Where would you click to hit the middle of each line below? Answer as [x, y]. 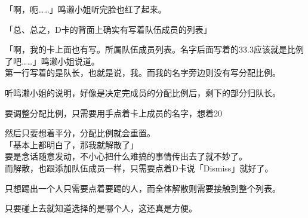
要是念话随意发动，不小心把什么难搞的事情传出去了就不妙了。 [126, 156]
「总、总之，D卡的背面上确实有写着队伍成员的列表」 [108, 29]
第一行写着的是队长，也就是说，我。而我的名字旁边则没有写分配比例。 [143, 73]
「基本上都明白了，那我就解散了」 [72, 144]
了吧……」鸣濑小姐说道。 [52, 61]
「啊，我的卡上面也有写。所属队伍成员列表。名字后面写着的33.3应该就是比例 [154, 49]
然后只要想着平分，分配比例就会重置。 [80, 133]
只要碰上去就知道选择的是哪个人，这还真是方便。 [101, 208]
